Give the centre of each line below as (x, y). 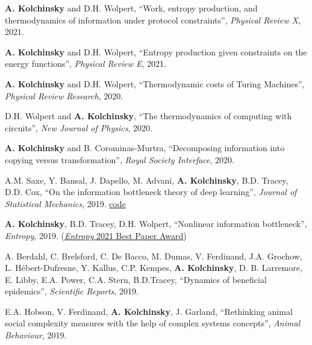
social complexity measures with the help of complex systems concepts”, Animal (153, 323)
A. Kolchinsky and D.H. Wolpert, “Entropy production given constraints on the (156, 51)
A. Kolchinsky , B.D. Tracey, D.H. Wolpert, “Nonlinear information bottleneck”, (156, 224)
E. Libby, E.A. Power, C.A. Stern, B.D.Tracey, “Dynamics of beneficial (136, 279)
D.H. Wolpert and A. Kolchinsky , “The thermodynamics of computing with (148, 116)
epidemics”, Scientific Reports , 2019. (72, 291)
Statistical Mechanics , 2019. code (65, 203)
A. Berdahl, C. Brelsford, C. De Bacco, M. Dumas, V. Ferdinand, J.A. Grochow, (154, 256)
